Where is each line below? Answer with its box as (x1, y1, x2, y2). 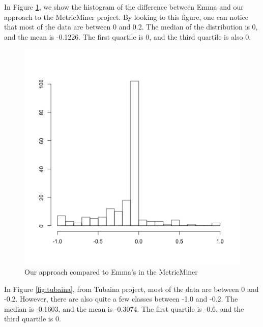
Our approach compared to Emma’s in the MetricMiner (24, 266, 198, 277)
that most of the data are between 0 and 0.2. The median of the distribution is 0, (4, 21, 258, 32)
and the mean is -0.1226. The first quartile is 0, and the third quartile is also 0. (4, 31, 251, 42)
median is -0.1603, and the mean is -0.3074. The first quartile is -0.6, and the (4, 303, 244, 314)
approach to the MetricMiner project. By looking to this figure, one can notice (4, 11, 248, 22)
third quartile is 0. (4, 313, 61, 324)
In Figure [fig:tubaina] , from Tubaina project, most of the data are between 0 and (4, 283, 259, 294)
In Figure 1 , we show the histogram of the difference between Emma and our (4, 2, 244, 12)
